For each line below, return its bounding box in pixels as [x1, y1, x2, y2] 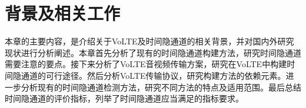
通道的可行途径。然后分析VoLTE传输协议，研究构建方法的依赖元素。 [21, 69, 286, 81]
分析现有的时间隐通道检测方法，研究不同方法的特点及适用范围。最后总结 [21, 81, 301, 93]
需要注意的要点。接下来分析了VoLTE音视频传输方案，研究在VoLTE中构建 [5, 58, 287, 70]
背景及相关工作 [5, 1, 121, 25]
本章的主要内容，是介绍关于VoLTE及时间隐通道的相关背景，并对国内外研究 [5, 35, 294, 47]
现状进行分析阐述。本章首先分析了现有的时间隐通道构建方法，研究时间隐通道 [5, 46, 301, 58]
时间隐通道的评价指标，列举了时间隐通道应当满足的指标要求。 [5, 92, 244, 104]
